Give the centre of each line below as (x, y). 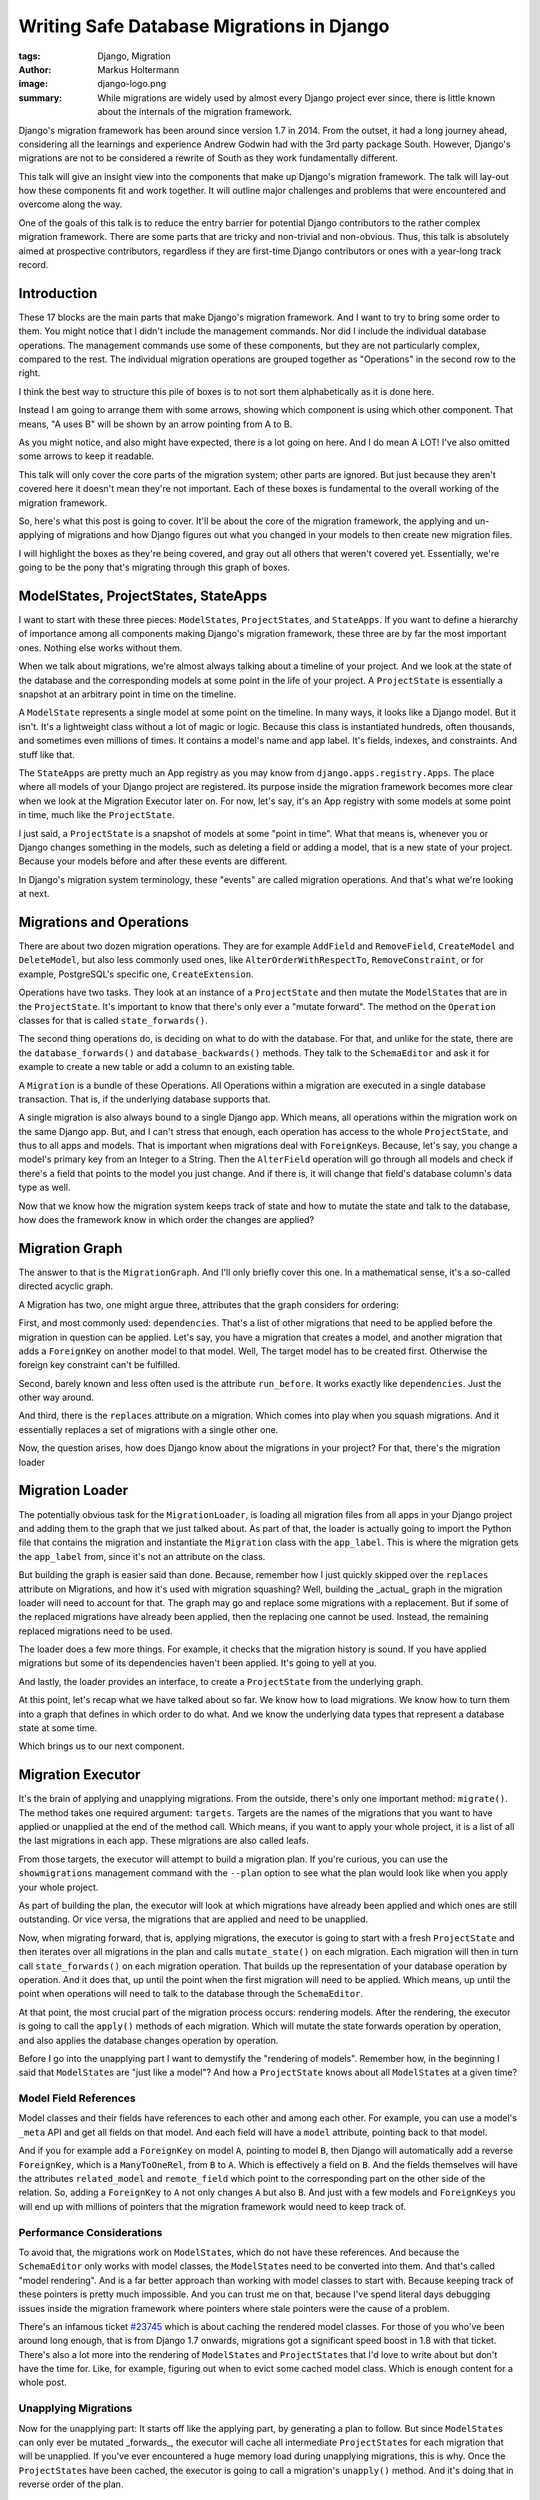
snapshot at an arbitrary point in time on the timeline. (127, 694)
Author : (35, 69)
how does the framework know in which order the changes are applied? (166, 1220)
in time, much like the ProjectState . (96, 815)
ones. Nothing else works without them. (100, 647)
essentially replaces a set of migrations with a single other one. (148, 1429)
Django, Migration (134, 56)
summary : (40, 97)
